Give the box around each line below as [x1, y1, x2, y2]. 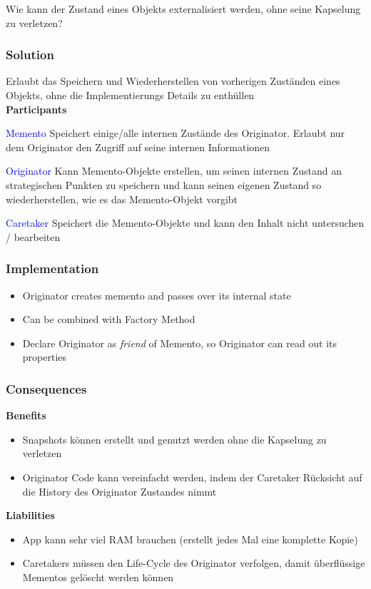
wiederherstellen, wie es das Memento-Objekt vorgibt [6, 191, 238, 206]
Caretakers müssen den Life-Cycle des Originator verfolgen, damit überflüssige [22, 555, 365, 570]
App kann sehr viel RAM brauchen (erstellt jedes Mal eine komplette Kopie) [22, 531, 358, 546]
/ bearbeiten [6, 229, 61, 244]
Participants [6, 101, 67, 116]
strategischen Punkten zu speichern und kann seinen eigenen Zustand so [6, 177, 322, 192]
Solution [6, 46, 54, 63]
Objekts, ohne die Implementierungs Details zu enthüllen [6, 88, 255, 102]
